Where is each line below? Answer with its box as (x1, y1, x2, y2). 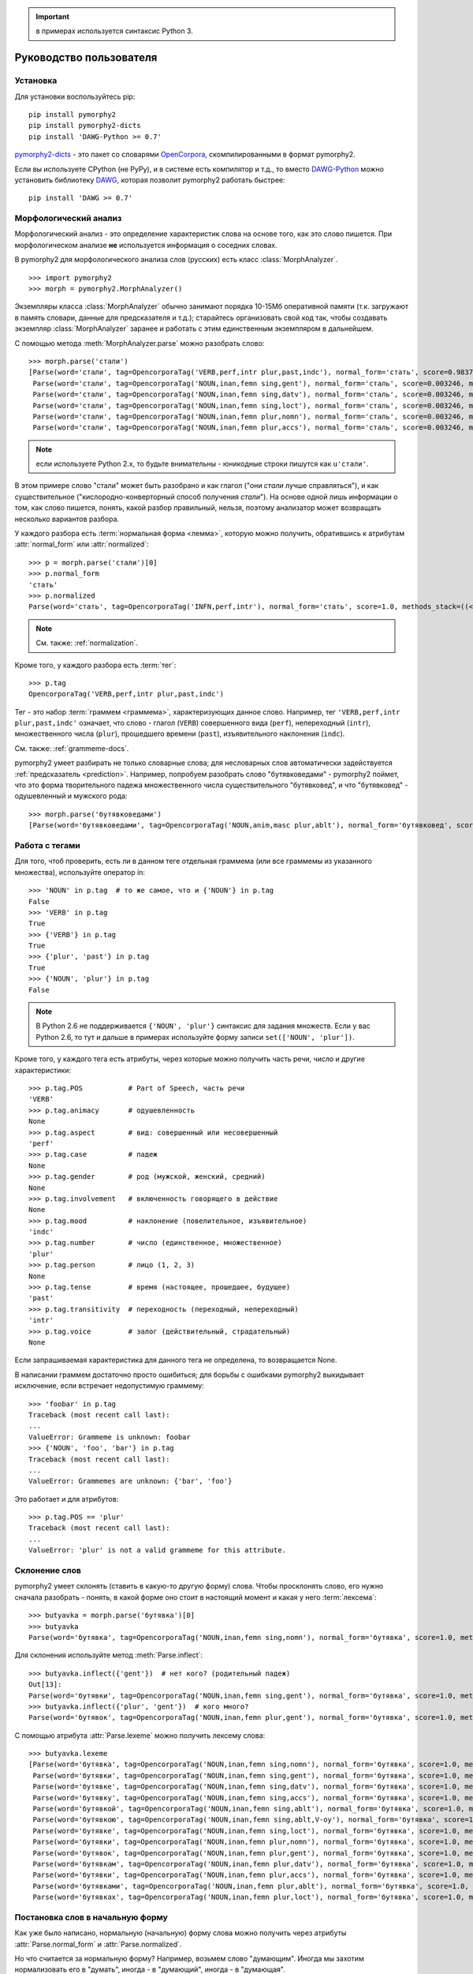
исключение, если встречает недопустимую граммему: (14, 1381, 204, 1390)
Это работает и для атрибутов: (14, 1494, 119, 1503)
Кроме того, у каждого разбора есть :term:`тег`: (14, 660, 177, 670)
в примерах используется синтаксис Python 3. (35, 26, 193, 36)
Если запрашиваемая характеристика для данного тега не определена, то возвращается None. (14, 1355, 337, 1365)
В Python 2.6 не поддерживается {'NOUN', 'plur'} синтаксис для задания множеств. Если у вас (35, 1021, 371, 1030)
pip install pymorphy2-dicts (28, 121, 141, 130)
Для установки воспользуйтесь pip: (14, 92, 136, 101)
